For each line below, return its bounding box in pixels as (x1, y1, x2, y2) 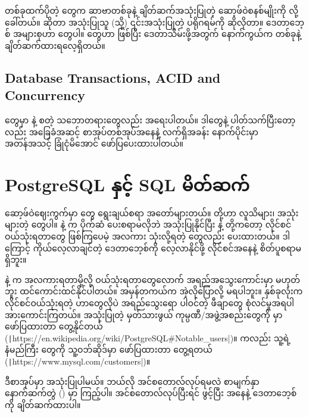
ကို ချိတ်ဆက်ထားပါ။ (5, 398, 81, 410)
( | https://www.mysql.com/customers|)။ (5, 355, 151, 368)
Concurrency (5, 86, 85, 104)
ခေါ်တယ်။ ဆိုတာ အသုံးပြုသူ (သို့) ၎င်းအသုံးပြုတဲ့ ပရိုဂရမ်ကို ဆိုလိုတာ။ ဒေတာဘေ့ (5, 15, 304, 28)
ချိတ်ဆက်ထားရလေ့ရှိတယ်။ (5, 39, 105, 51)
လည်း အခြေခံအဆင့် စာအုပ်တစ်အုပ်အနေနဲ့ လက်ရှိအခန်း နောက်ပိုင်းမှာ (5, 125, 258, 138)
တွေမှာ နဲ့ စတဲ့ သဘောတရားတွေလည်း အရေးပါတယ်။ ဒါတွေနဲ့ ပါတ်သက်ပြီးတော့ (5, 113, 296, 126)
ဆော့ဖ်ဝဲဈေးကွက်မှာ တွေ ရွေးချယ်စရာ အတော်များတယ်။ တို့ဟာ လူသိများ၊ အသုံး (5, 206, 299, 219)
